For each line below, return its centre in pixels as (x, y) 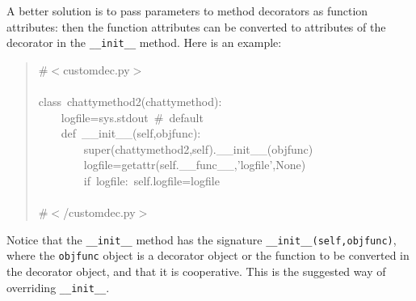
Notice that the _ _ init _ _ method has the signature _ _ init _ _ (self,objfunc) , (202, 239)
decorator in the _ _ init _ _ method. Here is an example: (144, 42)
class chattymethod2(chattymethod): (130, 102)
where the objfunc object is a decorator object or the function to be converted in (208, 255)
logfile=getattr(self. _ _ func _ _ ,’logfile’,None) (195, 165)
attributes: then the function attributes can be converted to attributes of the (196, 26)
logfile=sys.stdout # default (132, 117)
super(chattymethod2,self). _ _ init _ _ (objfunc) (198, 148)
